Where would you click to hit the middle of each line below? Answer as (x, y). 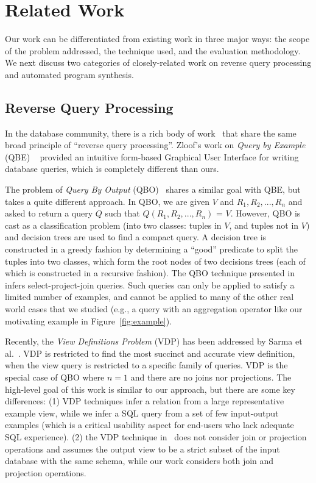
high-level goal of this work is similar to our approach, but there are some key (150, 389)
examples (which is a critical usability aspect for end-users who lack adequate (149, 425)
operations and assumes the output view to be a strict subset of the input (142, 449)
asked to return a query (49, 213)
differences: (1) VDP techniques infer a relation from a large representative (145, 401)
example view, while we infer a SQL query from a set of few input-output (142, 413)
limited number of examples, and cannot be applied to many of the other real (149, 297)
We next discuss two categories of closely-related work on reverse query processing (158, 63)
